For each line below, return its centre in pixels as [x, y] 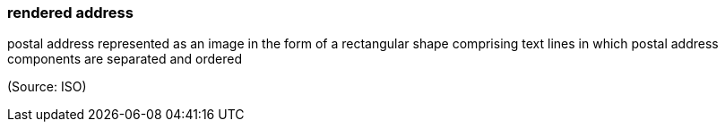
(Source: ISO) [47, 87]
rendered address [70, 13]
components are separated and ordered [125, 59]
